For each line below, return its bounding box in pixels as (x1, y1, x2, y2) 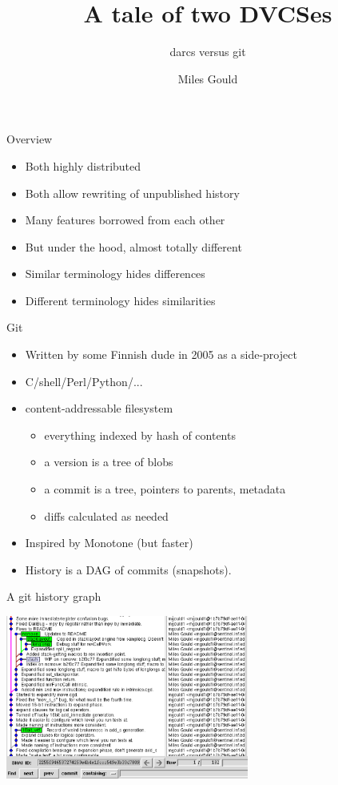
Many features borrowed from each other (25, 211, 225, 228)
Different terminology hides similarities (25, 292, 216, 308)
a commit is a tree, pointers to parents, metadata (44, 481, 286, 497)
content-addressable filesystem (25, 400, 173, 417)
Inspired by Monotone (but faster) (25, 534, 193, 551)
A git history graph (6, 588, 101, 605)
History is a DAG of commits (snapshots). (25, 561, 232, 578)
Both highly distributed (25, 157, 141, 174)
